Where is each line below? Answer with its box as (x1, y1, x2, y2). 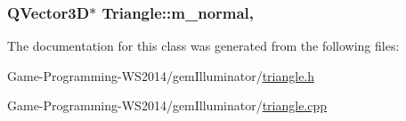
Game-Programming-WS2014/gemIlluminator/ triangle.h (7, 66, 315, 85)
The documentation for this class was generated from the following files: (7, 36, 400, 55)
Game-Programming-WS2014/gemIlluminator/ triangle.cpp (7, 96, 328, 115)
